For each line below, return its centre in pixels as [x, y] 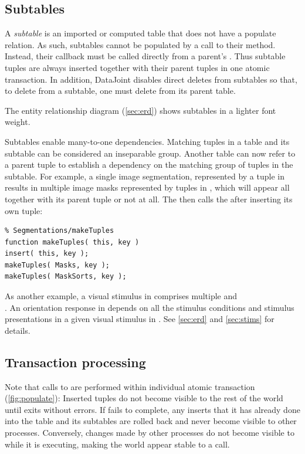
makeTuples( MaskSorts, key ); [66, 277]
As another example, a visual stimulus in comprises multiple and [121, 296]
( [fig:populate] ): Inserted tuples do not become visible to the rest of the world [144, 398]
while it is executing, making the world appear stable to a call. [117, 444]
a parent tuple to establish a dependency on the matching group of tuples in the [149, 165]
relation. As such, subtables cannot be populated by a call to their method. [140, 44]
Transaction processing [75, 362]
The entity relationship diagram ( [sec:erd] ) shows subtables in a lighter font [140, 110]
